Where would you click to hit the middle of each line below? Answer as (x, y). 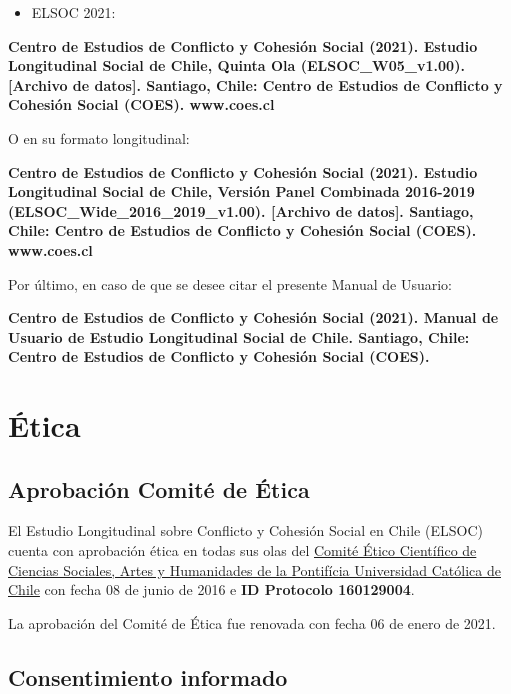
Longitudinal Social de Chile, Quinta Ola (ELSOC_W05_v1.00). (236, 65)
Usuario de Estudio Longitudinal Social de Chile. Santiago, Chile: (239, 336)
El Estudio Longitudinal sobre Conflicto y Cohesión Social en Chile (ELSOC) (245, 530)
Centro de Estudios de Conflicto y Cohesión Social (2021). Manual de (253, 317)
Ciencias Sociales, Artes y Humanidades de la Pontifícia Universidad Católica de (254, 569)
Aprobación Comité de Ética (159, 488)
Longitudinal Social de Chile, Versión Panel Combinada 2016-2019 (241, 191)
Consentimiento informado (148, 676)
